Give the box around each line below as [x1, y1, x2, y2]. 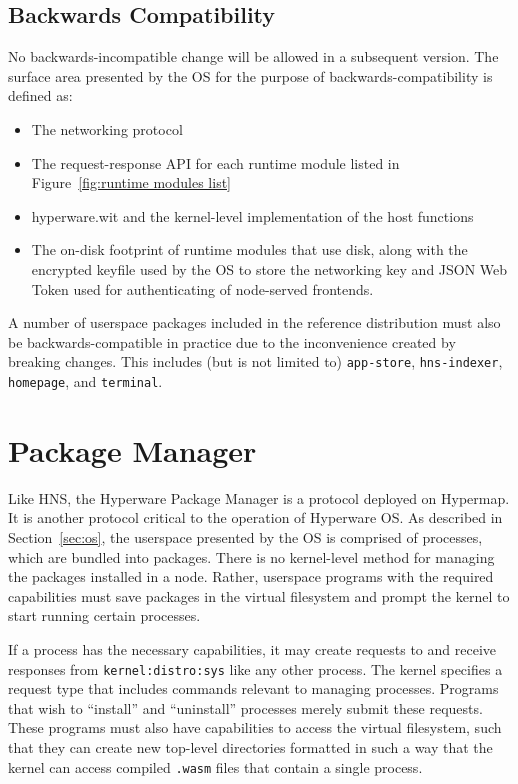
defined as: [8, 85, 73, 106]
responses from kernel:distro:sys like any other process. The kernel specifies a [8, 658, 503, 679]
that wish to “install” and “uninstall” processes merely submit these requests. [8, 697, 483, 718]
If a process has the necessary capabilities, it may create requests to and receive [8, 638, 496, 659]
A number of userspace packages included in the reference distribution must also [8, 312, 501, 333]
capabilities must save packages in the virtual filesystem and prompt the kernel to [8, 585, 510, 606]
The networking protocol [31, 118, 183, 139]
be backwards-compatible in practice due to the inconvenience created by [8, 331, 456, 352]
